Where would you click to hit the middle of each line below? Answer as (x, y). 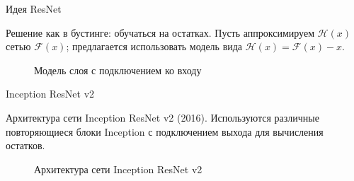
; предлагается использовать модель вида (154, 46)
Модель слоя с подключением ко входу (118, 70)
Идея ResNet (34, 8)
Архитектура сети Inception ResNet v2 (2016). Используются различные (162, 117)
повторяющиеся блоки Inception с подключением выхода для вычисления (165, 131)
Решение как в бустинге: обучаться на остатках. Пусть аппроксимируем (160, 32)
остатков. (25, 145)
